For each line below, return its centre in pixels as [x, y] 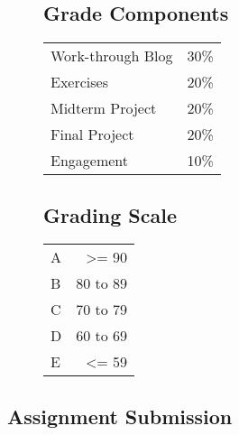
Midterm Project [104, 108]
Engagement [90, 161]
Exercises [79, 82]
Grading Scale [110, 214]
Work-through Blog [112, 56]
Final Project [92, 134]
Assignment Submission [120, 416]
